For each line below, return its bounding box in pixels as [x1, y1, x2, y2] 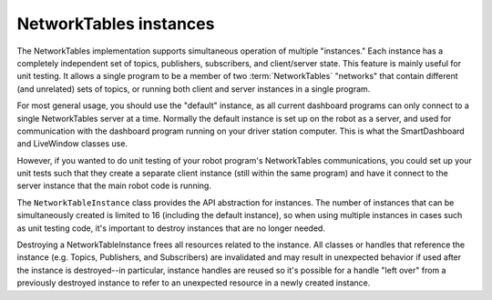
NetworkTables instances [16, 14, 215, 34]
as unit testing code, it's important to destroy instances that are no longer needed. [16, 223, 325, 234]
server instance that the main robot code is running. [16, 180, 211, 191]
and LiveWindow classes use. [16, 138, 128, 149]
